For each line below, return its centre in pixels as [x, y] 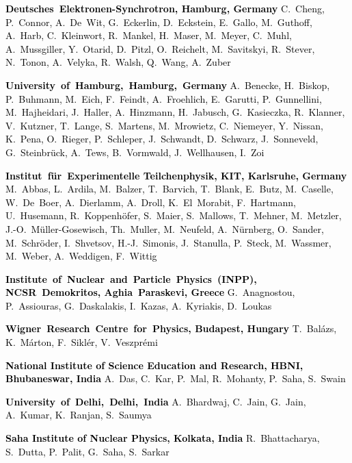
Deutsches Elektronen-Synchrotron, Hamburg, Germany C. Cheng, [165, 8]
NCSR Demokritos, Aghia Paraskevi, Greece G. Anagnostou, [150, 292]
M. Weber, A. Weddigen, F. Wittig [81, 256]
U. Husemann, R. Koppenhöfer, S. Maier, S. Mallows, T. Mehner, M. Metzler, [174, 215]
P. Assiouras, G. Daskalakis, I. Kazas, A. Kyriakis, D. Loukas [139, 305]
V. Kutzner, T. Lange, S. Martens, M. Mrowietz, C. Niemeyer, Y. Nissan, [164, 125]
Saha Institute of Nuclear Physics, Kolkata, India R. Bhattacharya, [163, 438]
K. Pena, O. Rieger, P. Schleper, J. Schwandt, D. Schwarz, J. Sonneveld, [162, 139]
